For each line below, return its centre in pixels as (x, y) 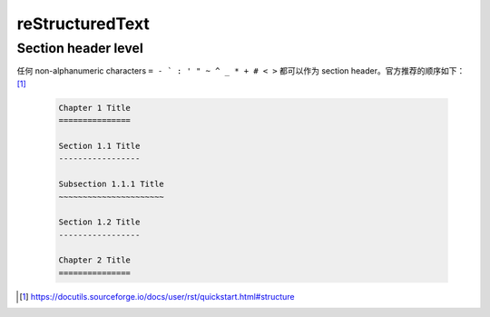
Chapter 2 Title (95, 260)
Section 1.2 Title (99, 222)
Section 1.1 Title (99, 146)
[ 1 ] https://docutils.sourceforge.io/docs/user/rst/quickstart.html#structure (157, 296)
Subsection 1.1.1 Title (112, 184)
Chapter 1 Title (95, 108)
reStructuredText (83, 24)
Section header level (80, 48)
